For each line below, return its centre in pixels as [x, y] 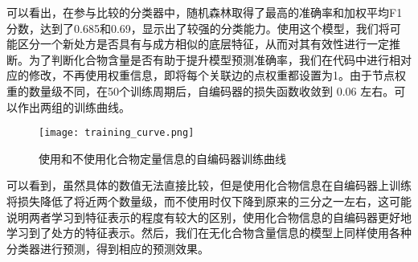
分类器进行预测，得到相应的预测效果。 [108, 248]
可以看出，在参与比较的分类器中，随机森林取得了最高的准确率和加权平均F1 [205, 12]
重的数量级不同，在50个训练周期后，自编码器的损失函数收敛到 [170, 90]
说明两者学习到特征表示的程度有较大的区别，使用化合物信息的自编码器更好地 [209, 217]
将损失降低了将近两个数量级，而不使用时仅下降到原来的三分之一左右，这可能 [209, 201]
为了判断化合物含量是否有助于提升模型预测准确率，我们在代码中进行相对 [220, 59]
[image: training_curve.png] [117, 133]
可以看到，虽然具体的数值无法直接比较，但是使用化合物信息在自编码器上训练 [209, 185]
